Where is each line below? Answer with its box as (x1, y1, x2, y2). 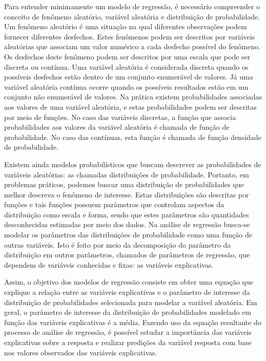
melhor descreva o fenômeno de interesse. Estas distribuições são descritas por (4, 189, 249, 199)
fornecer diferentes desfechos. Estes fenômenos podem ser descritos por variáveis (4, 31, 255, 42)
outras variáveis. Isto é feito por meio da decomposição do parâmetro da (4, 239, 231, 250)
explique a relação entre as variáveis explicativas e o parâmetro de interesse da (4, 287, 250, 297)
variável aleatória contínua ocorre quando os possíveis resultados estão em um (4, 81, 249, 92)
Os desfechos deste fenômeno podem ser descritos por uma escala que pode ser (4, 51, 251, 62)
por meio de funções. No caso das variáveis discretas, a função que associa (4, 111, 236, 122)
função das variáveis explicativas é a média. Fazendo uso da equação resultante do (4, 316, 261, 327)
